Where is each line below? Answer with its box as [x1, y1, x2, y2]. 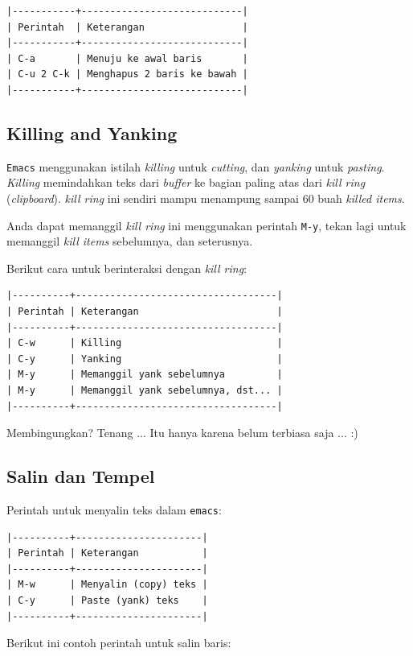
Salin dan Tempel [6, 464, 155, 489]
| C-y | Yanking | [6, 353, 283, 365]
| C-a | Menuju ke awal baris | [6, 52, 248, 64]
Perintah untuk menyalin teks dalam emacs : [6, 501, 222, 518]
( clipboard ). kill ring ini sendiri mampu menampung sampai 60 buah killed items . [6, 190, 405, 207]
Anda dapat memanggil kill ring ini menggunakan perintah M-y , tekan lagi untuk [6, 217, 407, 233]
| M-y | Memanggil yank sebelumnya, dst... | [6, 385, 283, 397]
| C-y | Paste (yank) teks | [6, 595, 208, 607]
